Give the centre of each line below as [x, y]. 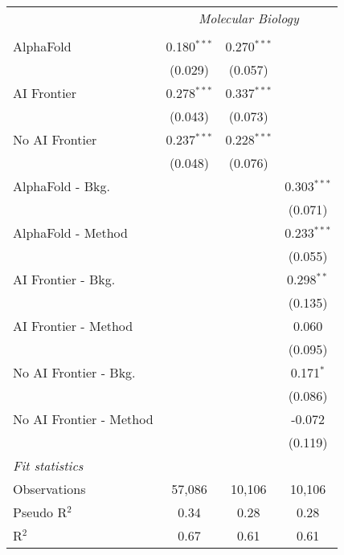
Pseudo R [40, 512]
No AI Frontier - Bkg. [74, 372]
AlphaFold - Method [70, 233]
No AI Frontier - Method [83, 419]
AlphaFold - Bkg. [61, 186]
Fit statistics [48, 465]
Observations [49, 489]
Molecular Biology [248, 18]
